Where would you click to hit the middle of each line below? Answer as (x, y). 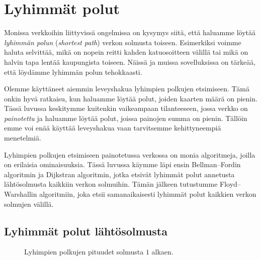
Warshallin (21, 194)
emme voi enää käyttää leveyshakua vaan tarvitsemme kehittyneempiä (113, 128)
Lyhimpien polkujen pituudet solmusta (84, 252)
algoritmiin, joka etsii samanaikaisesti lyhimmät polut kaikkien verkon (148, 194)
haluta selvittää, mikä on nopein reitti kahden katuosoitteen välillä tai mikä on (126, 52)
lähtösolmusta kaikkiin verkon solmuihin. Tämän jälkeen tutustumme (111, 184)
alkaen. (162, 252)
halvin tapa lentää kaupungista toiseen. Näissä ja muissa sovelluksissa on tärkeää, (130, 61)
